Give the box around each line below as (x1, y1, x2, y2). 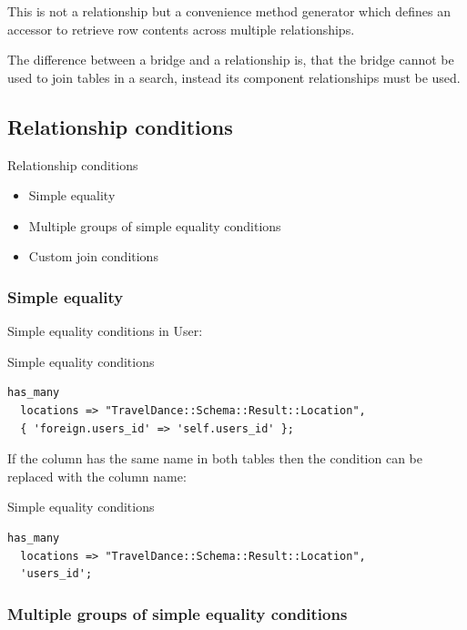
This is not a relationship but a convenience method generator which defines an (7, 2, 451, 20)
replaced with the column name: (7, 466, 187, 485)
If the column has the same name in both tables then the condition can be (7, 449, 422, 468)
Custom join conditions (28, 247, 158, 266)
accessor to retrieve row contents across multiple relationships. (7, 19, 355, 38)
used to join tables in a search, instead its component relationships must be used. (7, 67, 461, 86)
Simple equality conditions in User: (7, 321, 203, 340)
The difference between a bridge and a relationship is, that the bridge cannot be (7, 50, 454, 69)
